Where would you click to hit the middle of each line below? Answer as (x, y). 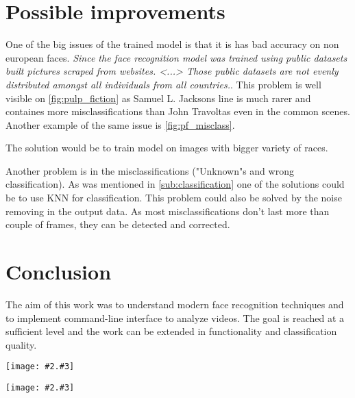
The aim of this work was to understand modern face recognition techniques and (175, 304)
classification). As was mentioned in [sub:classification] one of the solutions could (175, 184)
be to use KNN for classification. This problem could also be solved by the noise (174, 198)
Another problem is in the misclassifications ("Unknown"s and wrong (150, 170)
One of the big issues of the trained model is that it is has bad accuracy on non (172, 44)
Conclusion (59, 272)
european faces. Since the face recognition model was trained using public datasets (176, 57)
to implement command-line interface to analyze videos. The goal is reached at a (175, 318)
